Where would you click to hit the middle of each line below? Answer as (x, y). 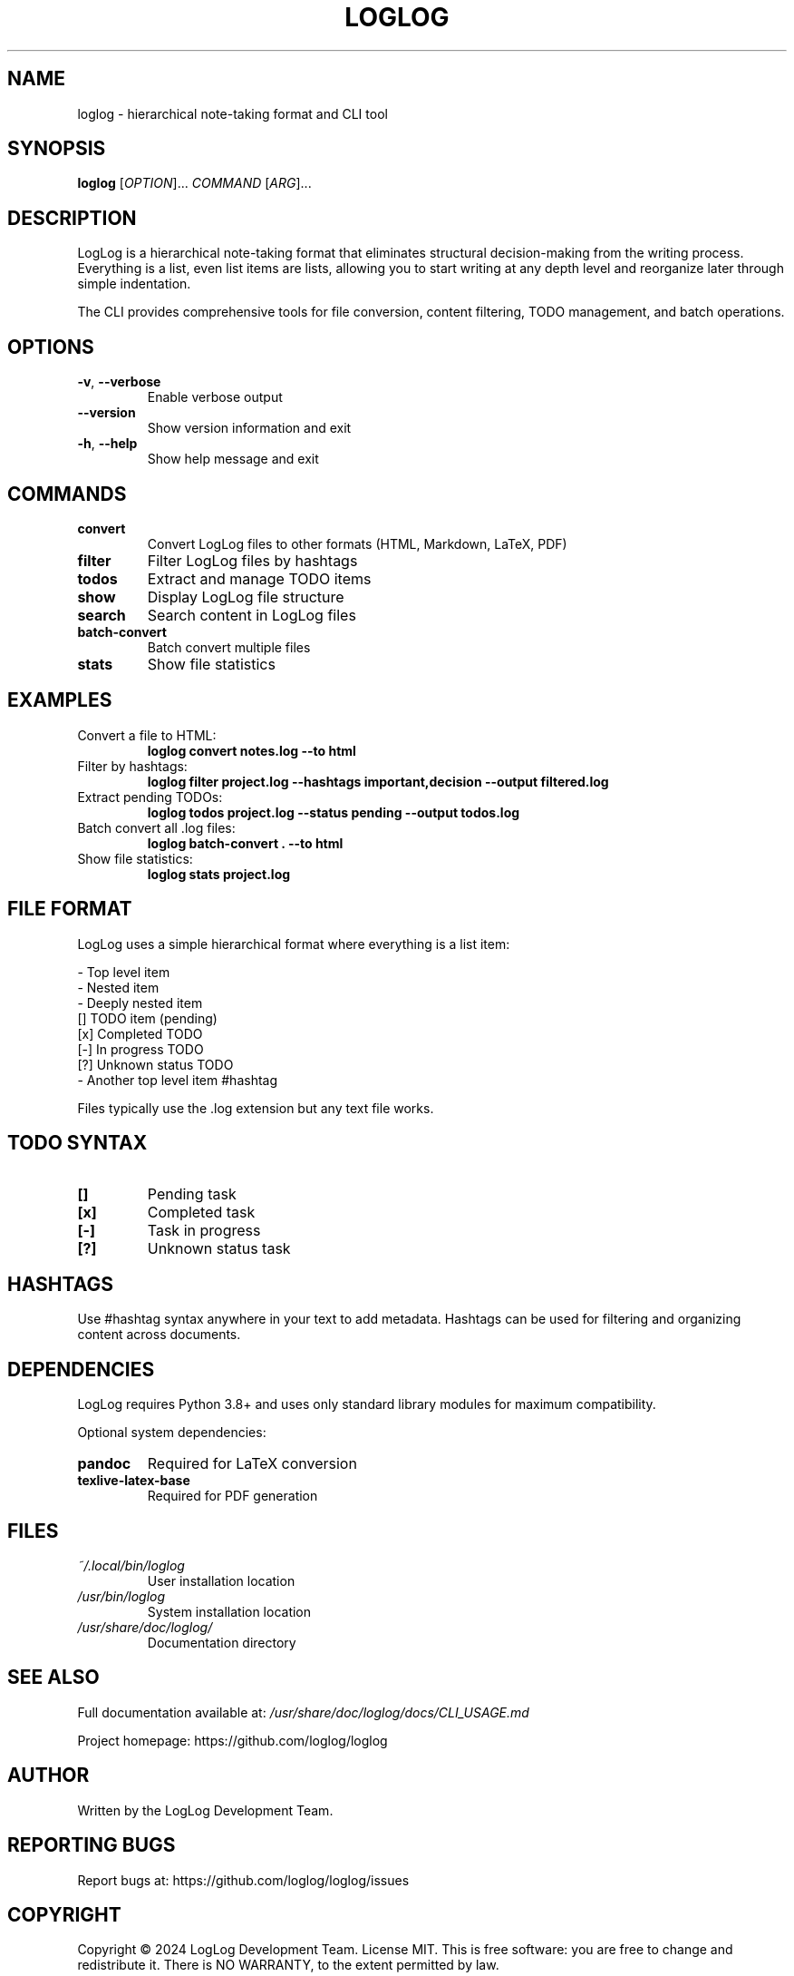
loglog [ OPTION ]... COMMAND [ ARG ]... (194, 183)
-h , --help (107, 444)
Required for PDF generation (232, 1496)
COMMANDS (67, 494)
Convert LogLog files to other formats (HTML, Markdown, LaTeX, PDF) (357, 543)
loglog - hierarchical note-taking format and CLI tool (232, 113)
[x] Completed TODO (140, 1033)
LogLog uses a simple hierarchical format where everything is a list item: (294, 944)
